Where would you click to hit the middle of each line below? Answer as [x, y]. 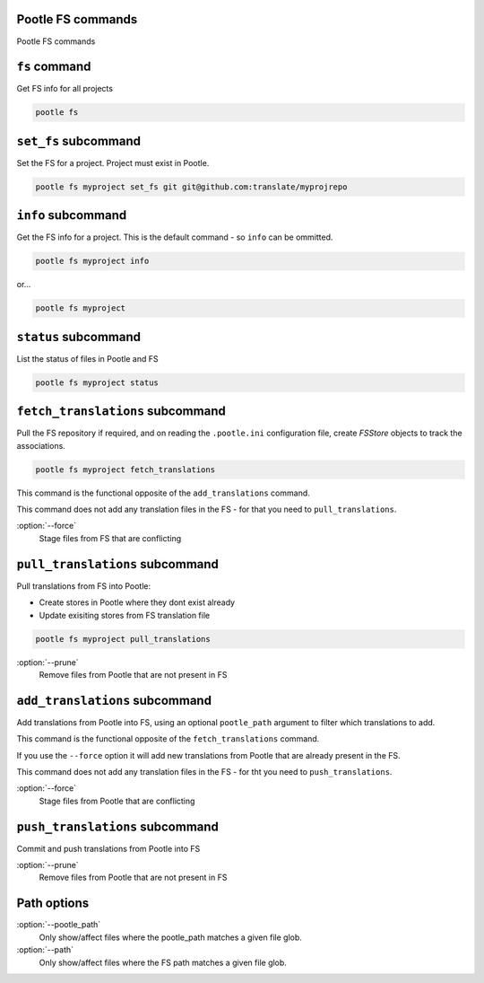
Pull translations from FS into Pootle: [84, 586]
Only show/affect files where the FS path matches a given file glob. [163, 962]
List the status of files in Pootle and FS [87, 358]
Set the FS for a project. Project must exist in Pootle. [113, 162]
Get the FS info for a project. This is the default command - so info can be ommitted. [175, 237]
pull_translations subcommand [118, 564]
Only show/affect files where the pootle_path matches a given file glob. [170, 937]
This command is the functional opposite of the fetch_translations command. [168, 739]
